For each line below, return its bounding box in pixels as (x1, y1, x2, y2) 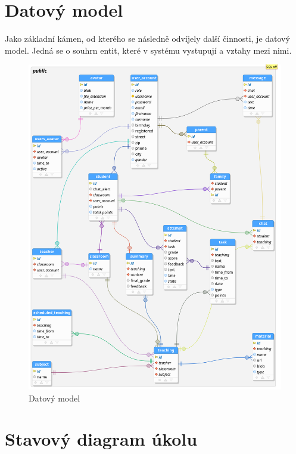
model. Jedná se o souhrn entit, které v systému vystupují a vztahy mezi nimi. (5, 44, 292, 56)
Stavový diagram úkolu (5, 427, 198, 451)
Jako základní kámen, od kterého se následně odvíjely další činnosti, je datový (5, 32, 290, 45)
